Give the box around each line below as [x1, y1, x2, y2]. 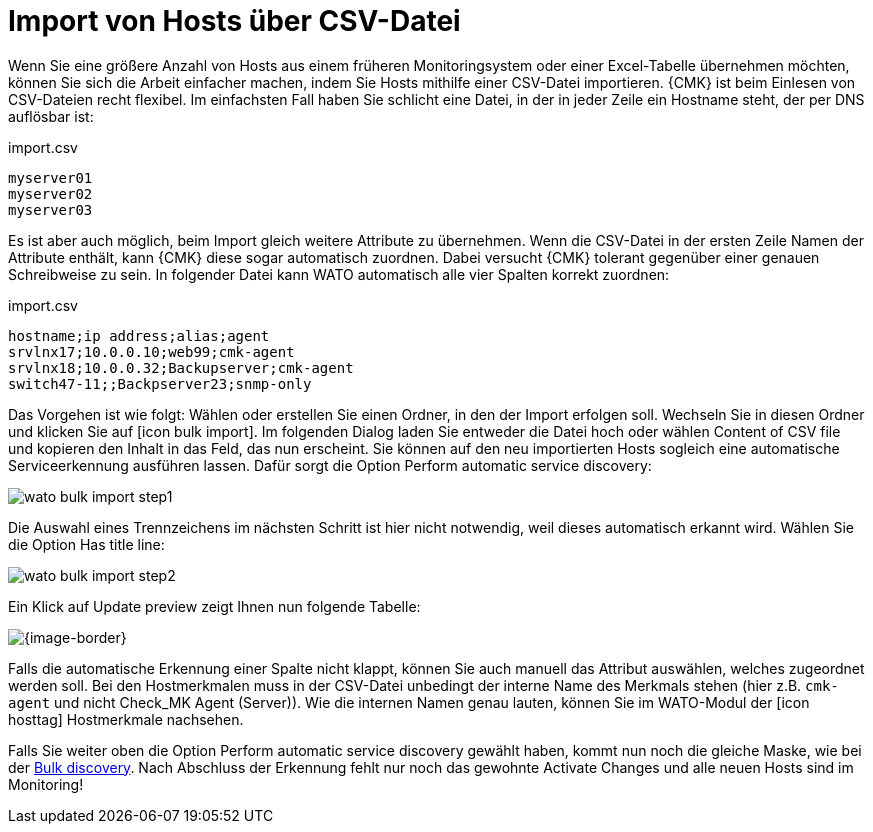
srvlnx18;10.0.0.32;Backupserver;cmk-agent [8, 359, 354, 376]
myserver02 [8, 185, 93, 202]
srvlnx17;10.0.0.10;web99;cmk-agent [8, 343, 295, 360]
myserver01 [8, 169, 93, 186]
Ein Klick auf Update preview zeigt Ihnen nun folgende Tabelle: [8, 597, 421, 615]
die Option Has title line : [8, 535, 165, 553]
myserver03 [8, 201, 93, 218]
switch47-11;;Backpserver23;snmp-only [8, 375, 312, 392]
